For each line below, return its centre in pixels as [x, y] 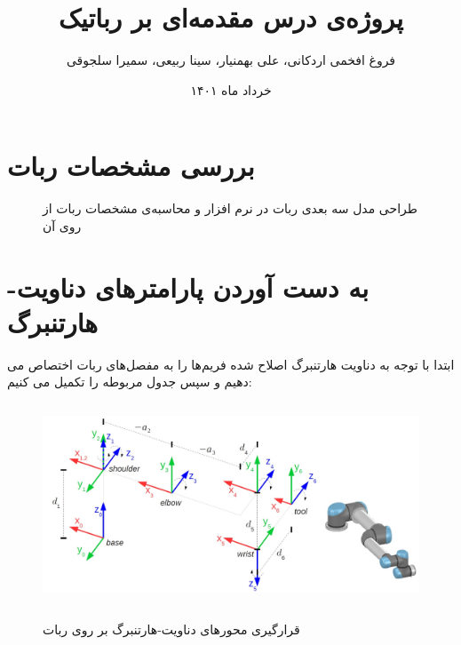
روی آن [62, 225]
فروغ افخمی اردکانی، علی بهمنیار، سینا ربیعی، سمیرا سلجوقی [231, 60]
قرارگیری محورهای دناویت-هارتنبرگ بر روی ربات [171, 629]
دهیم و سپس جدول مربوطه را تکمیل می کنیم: [130, 382]
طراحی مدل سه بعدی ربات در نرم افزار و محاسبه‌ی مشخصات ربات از [230, 208]
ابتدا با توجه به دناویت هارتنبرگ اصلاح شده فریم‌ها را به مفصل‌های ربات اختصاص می [231, 364]
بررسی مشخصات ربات [131, 166]
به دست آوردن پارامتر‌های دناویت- [188, 287]
